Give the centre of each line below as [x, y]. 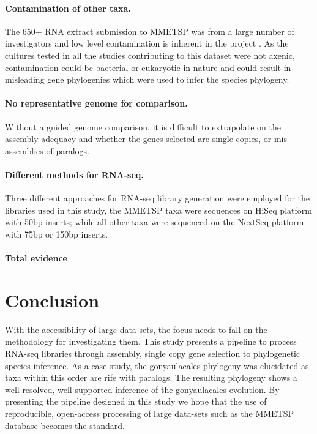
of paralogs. [68, 150]
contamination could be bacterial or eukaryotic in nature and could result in [148, 67]
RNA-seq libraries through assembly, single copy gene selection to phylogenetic [153, 354]
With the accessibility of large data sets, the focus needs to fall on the [136, 329]
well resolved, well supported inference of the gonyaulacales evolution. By [142, 389]
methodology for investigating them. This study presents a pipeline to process [151, 341]
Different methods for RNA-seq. [74, 174]
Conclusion [52, 300]
